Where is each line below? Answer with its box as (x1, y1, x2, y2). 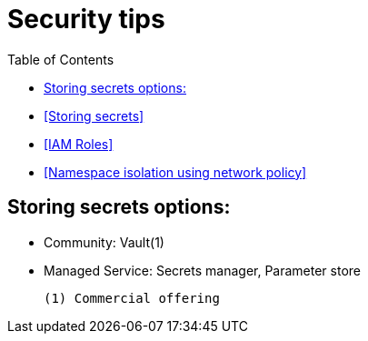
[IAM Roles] (44, 135, 114, 152)
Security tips (7, 4, 165, 35)
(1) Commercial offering (44, 290, 220, 306)
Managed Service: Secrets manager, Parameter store (44, 262, 362, 278)
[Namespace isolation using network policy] (44, 164, 307, 180)
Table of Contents (7, 51, 114, 67)
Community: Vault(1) (44, 234, 164, 250)
